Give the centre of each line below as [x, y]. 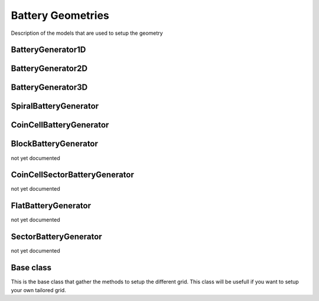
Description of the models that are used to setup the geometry [87, 33]
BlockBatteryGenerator [55, 144]
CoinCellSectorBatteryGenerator [72, 175]
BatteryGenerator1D [48, 50]
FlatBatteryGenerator [51, 206]
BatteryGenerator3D [49, 88]
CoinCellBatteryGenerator [60, 125]
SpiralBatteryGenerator [55, 106]
